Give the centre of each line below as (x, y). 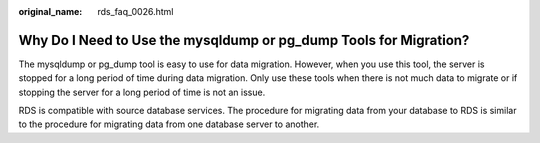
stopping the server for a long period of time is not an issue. (142, 92)
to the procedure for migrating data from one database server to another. (169, 124)
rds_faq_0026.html (135, 11)
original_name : (50, 11)
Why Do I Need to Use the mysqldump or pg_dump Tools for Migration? (244, 40)
